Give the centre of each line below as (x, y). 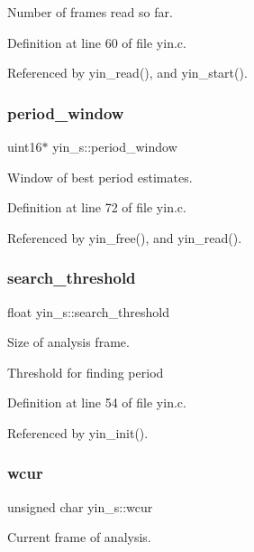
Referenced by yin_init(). (78, 432)
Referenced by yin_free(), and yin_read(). (125, 237)
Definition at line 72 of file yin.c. (97, 207)
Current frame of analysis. (79, 537)
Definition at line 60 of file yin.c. (97, 42)
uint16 (25, 146)
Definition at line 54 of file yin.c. (97, 402)
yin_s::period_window (115, 146)
